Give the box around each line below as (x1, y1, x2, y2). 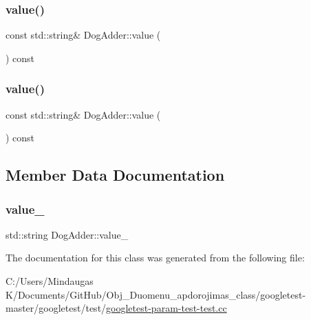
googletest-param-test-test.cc (106, 301, 227, 315)
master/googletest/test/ (6, 301, 107, 315)
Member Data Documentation (6, 164, 225, 186)
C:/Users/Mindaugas (6, 274, 94, 288)
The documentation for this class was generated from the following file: (6, 250, 305, 265)
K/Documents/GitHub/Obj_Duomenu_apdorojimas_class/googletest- (6, 287, 306, 301)
